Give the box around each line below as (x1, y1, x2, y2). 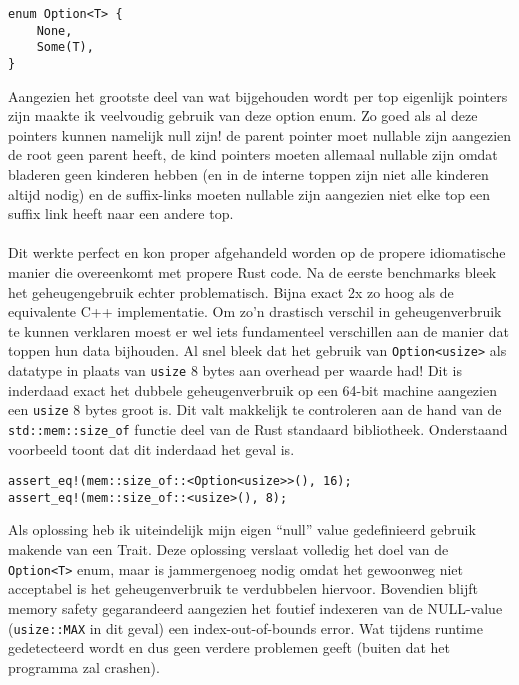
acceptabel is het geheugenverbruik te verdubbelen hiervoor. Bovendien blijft (8, 578, 478, 599)
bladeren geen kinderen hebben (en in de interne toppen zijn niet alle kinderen (8, 164, 489, 184)
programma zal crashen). (8, 656, 160, 677)
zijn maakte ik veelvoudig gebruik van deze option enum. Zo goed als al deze (8, 105, 478, 126)
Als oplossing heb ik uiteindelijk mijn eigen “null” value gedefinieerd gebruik (8, 519, 476, 540)
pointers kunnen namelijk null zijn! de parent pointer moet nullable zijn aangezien (8, 124, 512, 145)
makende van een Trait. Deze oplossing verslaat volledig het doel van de (8, 539, 449, 560)
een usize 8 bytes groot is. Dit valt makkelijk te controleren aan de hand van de (8, 399, 502, 420)
